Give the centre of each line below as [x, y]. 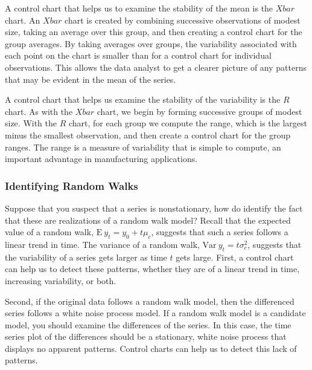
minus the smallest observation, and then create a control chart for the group [148, 135]
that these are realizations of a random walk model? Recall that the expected [148, 220]
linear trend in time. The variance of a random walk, [102, 244]
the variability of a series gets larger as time [86, 257]
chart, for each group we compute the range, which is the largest [188, 123]
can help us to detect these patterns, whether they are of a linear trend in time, [152, 269]
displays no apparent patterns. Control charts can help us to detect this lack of [151, 348]
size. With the [31, 123]
